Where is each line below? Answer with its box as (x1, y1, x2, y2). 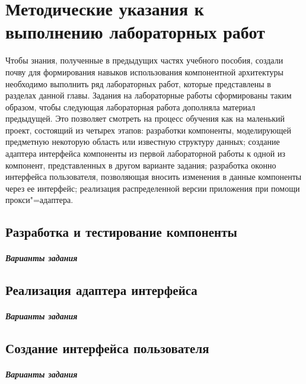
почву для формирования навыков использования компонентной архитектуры (5, 65, 283, 78)
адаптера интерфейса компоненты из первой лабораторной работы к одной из (5, 147, 285, 160)
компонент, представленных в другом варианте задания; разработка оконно (5, 158, 276, 171)
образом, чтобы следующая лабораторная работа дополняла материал (5, 100, 256, 113)
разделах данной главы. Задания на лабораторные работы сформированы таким (5, 89, 292, 101)
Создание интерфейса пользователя (5, 339, 209, 357)
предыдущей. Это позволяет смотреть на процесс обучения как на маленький (5, 112, 285, 125)
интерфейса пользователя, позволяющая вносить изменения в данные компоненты (5, 170, 302, 183)
